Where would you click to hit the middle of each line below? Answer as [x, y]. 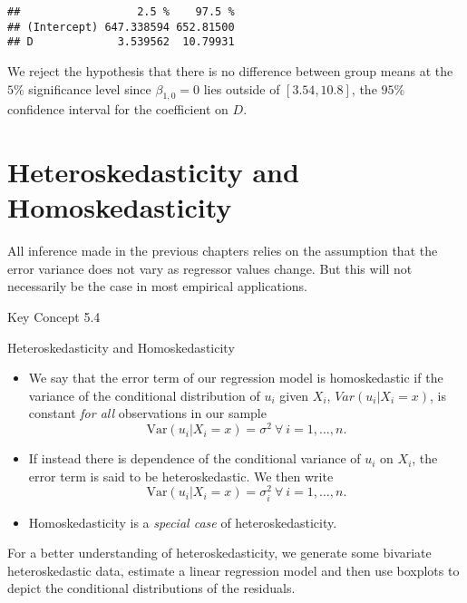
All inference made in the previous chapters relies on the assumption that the [223, 251]
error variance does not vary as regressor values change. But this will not [210, 268]
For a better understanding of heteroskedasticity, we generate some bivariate [219, 553]
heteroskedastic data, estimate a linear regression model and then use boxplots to [233, 570]
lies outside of [242, 88]
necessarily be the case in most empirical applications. [157, 286]
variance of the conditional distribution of [144, 395]
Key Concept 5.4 [54, 317]
